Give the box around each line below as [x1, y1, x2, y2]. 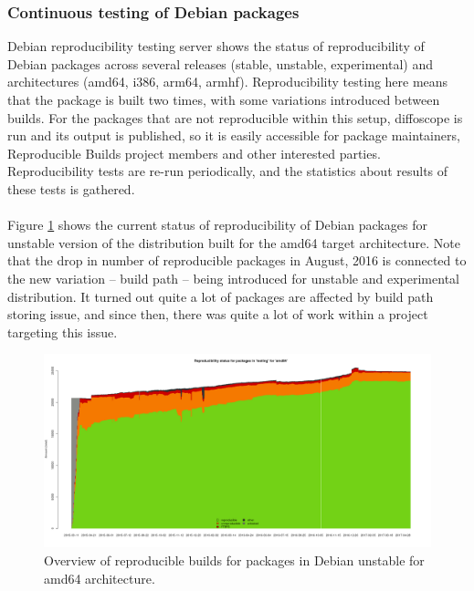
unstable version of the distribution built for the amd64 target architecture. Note [7, 233, 460, 252]
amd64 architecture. [44, 568, 155, 587]
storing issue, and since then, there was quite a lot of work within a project [7, 305, 428, 324]
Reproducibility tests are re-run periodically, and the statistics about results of [7, 161, 448, 181]
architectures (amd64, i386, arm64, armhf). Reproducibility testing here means [7, 72, 448, 91]
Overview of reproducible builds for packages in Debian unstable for [44, 550, 425, 569]
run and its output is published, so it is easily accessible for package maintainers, [7, 126, 460, 145]
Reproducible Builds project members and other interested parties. [7, 143, 381, 162]
